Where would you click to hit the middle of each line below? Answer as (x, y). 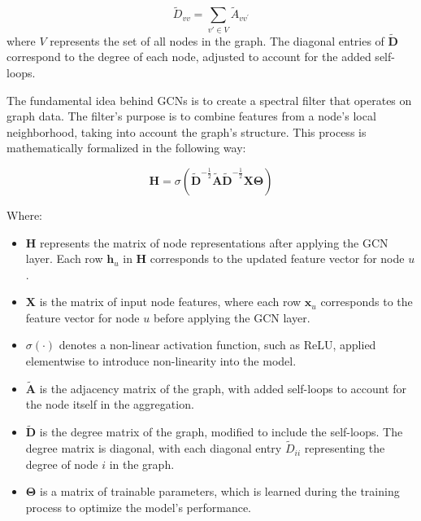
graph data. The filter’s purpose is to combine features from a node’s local (191, 116)
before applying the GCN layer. (232, 317)
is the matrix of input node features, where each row (170, 302)
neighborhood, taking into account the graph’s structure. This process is (187, 131)
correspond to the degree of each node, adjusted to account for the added (189, 57)
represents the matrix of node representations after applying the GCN (214, 242)
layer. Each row (64, 258)
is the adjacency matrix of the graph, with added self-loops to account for (223, 388)
